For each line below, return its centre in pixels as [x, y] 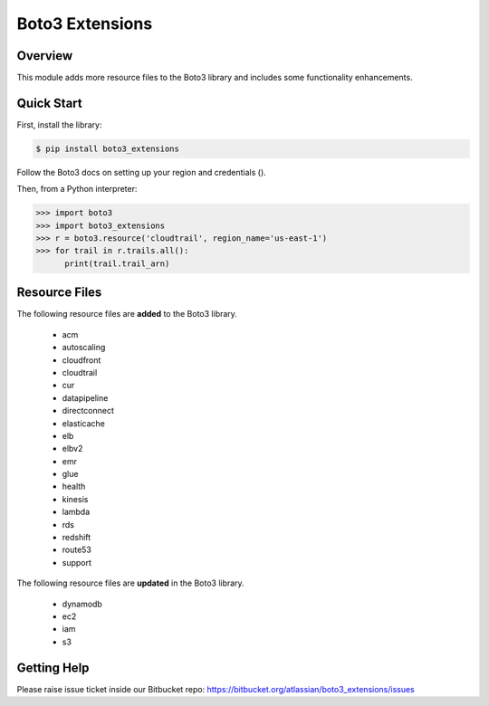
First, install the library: [59, 124]
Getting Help [53, 668]
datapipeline [85, 397]
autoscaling [84, 348]
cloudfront [81, 360]
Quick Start [49, 103]
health [74, 487]
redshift [77, 538]
